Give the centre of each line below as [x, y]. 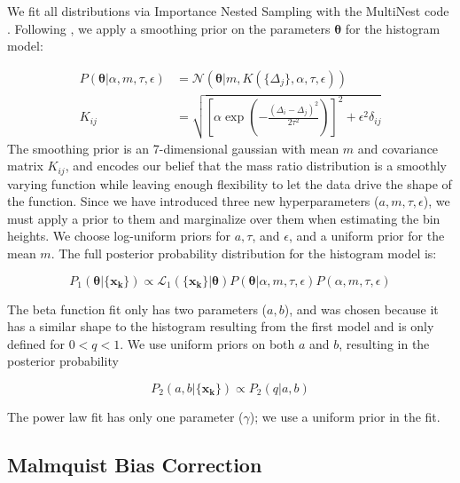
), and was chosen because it [361, 309]
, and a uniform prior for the [366, 236]
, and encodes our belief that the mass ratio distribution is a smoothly [256, 166]
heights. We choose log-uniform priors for [119, 236]
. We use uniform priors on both [207, 343]
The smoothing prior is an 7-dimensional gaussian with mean [173, 148]
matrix [25, 166]
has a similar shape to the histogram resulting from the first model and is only [221, 326]
